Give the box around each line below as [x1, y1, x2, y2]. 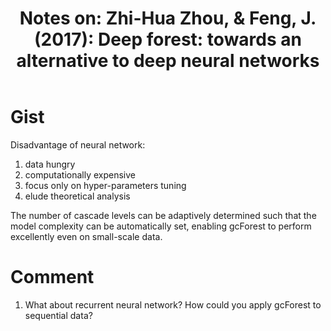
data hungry [24, 158, 76, 170]
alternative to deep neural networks [16, 50, 320, 72]
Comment [10, 266, 95, 289]
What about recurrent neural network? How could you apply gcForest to [24, 298, 322, 311]
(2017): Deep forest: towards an [34, 28, 302, 51]
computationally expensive [24, 168, 136, 181]
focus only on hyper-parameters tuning [24, 179, 187, 191]
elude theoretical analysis [24, 190, 131, 202]
